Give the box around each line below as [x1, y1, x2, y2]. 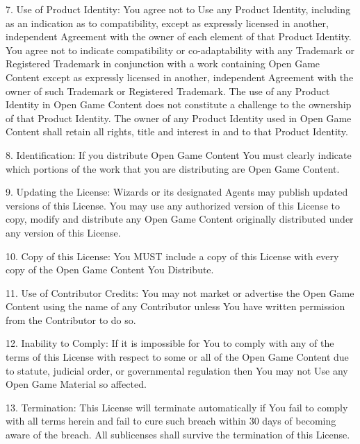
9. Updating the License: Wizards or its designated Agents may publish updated [6, 185, 348, 199]
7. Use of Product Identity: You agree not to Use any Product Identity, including [6, 2, 351, 16]
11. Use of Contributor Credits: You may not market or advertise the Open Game [6, 285, 354, 300]
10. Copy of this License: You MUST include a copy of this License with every [6, 248, 339, 263]
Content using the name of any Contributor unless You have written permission [6, 299, 345, 314]
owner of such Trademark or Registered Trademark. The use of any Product [6, 83, 330, 98]
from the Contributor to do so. [6, 312, 136, 327]
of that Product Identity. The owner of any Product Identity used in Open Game [6, 110, 352, 125]
